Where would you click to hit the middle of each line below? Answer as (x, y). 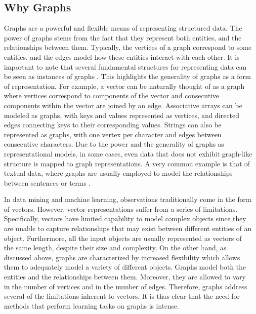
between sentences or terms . (47, 182)
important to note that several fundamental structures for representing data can (125, 66)
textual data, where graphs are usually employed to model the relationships (118, 173)
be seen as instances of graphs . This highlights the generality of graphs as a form (128, 76)
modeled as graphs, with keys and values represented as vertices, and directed (122, 115)
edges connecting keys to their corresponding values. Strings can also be (113, 125)
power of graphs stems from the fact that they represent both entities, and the (123, 37)
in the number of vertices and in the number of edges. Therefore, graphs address (126, 286)
